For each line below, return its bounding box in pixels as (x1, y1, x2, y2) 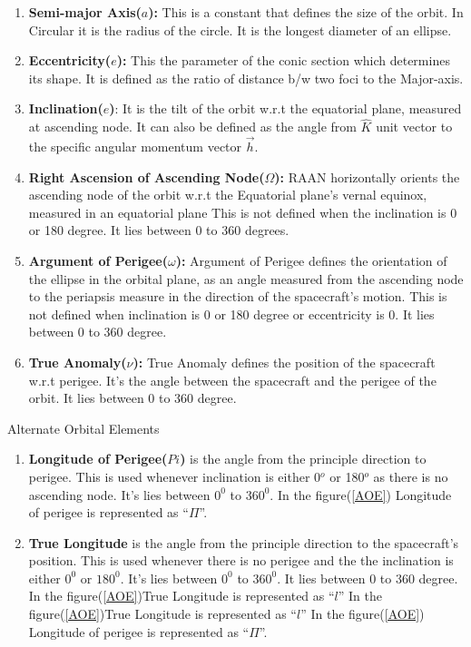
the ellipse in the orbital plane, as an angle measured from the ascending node (28, 269, 464, 288)
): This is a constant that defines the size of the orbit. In (148, 3, 464, 21)
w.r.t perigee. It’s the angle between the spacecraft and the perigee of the (28, 370, 437, 389)
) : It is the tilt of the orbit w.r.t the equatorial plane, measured (109, 99, 462, 118)
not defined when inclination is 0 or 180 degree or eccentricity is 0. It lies (28, 304, 435, 323)
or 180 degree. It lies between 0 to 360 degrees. (28, 221, 289, 240)
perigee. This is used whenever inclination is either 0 (28, 466, 321, 485)
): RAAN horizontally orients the (274, 167, 460, 186)
